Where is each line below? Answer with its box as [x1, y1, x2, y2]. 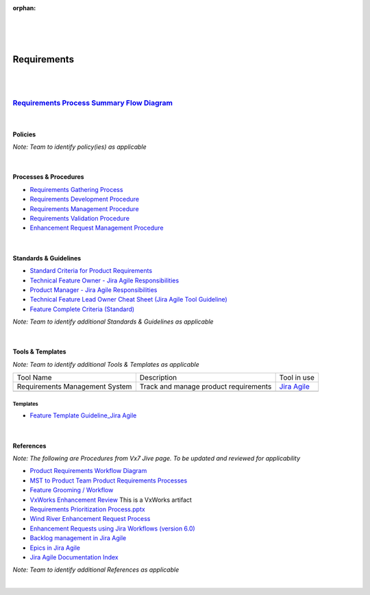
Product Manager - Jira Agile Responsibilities [29, 285, 158, 294]
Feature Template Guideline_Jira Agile [29, 411, 137, 420]
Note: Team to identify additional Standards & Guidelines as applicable [12, 317, 214, 326]
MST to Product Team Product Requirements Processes [29, 476, 188, 485]
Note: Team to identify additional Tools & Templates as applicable [12, 360, 199, 368]
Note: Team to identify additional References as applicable [12, 566, 180, 574]
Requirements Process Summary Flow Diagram [12, 98, 173, 108]
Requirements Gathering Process [29, 185, 123, 193]
